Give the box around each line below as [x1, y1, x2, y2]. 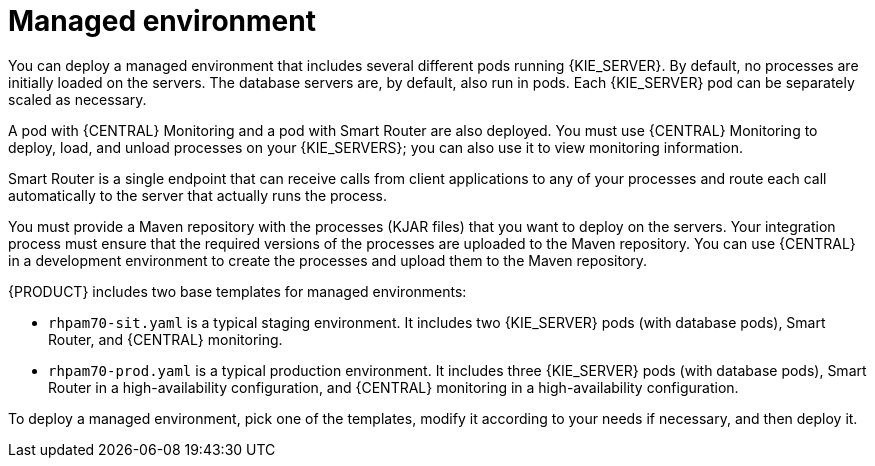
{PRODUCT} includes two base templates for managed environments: [8, 282, 467, 300]
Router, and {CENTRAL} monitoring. [48, 330, 283, 348]
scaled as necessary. [8, 90, 147, 108]
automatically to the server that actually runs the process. [8, 186, 388, 204]
